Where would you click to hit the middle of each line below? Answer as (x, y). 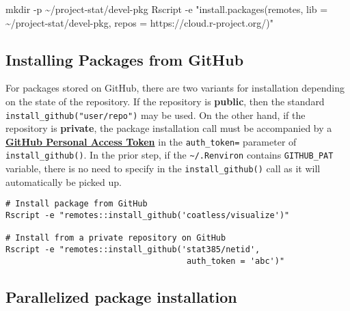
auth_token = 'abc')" (235, 261)
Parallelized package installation (121, 296)
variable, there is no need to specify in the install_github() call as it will (163, 168)
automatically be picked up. (64, 181)
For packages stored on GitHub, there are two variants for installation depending (175, 88)
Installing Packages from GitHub (125, 59)
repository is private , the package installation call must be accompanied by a (169, 128)
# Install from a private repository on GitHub (116, 238)
